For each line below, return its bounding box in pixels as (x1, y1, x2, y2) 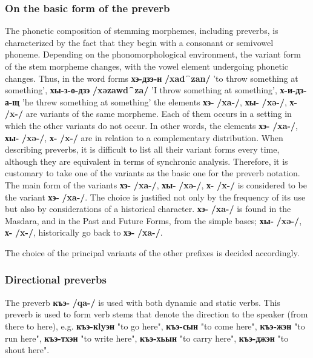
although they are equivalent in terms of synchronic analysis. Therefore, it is (5, 154, 288, 167)
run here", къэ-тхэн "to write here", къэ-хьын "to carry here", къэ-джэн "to (5, 331, 289, 344)
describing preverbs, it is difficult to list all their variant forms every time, (5, 143, 280, 156)
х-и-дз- (280, 84, 307, 96)
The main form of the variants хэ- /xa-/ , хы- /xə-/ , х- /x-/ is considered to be (5, 178, 307, 191)
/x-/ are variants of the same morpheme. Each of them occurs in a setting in (5, 107, 292, 120)
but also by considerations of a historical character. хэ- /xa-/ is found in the (5, 202, 291, 215)
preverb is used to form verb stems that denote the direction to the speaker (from (5, 308, 308, 320)
